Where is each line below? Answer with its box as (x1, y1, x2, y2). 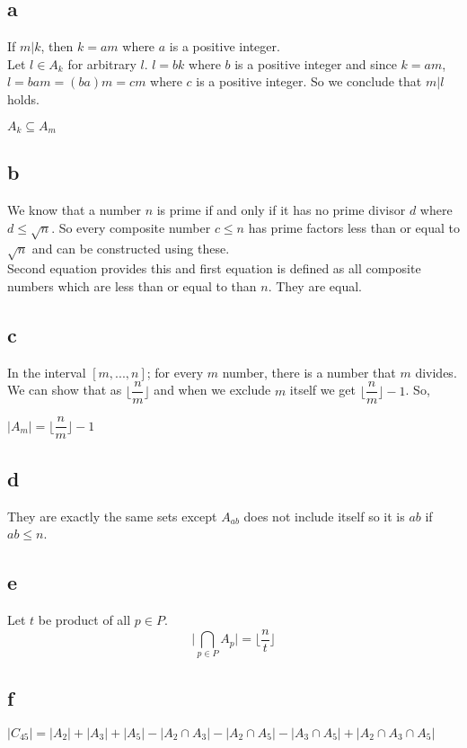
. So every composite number (51, 218, 211, 236)
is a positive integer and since (234, 54, 397, 73)
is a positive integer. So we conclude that (196, 72, 422, 91)
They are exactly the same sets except (7, 506, 217, 525)
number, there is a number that (222, 362, 396, 381)
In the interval (7, 362, 86, 381)
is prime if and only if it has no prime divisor (156, 200, 406, 219)
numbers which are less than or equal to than (7, 276, 257, 295)
